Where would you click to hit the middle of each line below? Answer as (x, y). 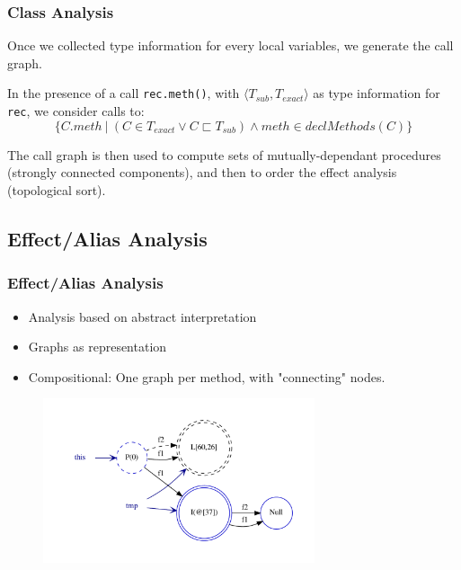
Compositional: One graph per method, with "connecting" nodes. (207, 376)
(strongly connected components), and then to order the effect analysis (202, 172)
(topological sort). (57, 189)
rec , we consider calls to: (76, 111)
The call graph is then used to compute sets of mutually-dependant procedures (224, 154)
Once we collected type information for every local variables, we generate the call (230, 45)
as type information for (377, 93)
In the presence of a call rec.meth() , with (124, 93)
